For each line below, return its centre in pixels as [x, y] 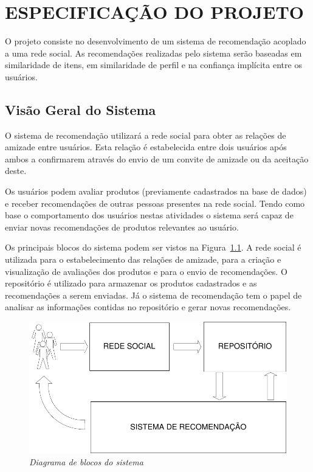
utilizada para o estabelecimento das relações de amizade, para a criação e [143, 259]
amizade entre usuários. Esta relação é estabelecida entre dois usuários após [146, 147]
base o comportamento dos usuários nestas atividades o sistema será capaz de [149, 215]
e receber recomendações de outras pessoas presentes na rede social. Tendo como [155, 203]
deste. [16, 171]
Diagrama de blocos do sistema [86, 462]
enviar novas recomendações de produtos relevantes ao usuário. [122, 227]
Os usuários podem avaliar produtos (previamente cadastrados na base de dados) [156, 191]
